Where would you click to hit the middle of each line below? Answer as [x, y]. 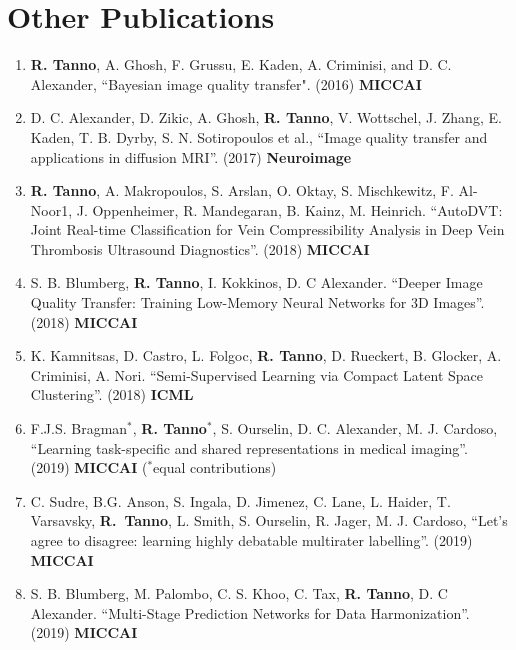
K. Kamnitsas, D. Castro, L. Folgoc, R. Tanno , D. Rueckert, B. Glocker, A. [266, 355]
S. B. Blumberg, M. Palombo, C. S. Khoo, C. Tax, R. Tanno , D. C [239, 593]
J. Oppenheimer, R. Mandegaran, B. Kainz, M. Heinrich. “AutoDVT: [289, 209]
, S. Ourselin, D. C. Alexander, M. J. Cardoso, [355, 428]
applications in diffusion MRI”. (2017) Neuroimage [191, 156]
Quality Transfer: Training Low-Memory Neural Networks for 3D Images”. [257, 302]
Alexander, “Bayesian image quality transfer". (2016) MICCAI [226, 83]
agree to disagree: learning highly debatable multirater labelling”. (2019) [251, 540]
